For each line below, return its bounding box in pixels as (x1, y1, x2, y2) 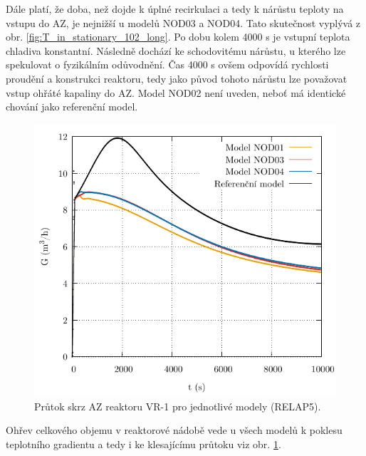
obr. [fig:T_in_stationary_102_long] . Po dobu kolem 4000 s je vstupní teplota (6, 29, 350, 44)
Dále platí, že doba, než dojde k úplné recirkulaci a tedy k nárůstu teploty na (6, 1, 344, 16)
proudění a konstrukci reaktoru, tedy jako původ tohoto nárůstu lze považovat (6, 71, 347, 85)
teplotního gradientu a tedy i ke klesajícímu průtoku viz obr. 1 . (6, 436, 281, 451)
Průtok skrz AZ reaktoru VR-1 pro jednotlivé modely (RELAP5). (34, 398, 321, 413)
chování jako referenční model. (6, 99, 138, 114)
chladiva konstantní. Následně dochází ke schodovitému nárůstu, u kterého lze (6, 43, 346, 58)
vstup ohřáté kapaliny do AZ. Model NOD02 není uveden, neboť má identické (6, 85, 346, 100)
